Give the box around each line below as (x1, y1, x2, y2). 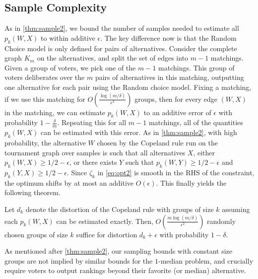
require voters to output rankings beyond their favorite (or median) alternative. (4, 265, 247, 276)
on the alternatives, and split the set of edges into (37, 53, 189, 63)
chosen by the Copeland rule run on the (97, 137, 218, 147)
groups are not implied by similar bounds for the (4, 255, 153, 266)
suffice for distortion (76, 229, 137, 239)
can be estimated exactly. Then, (56, 215, 153, 226)
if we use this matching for (4, 93, 85, 104)
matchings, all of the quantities (148, 117, 243, 128)
